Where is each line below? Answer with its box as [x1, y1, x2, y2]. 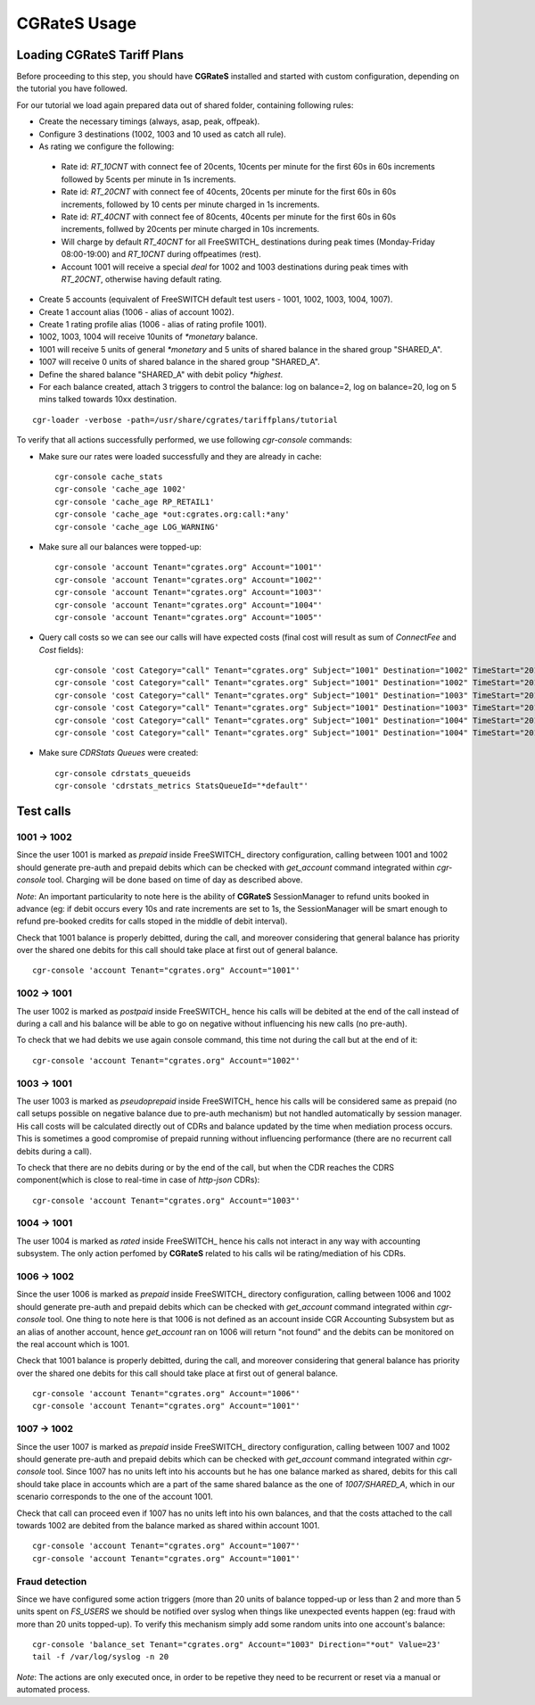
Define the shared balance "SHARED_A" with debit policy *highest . [38, 368, 284, 379]
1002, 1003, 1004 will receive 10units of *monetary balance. [38, 331, 259, 343]
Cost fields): [38, 644, 84, 655]
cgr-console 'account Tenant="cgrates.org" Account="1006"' [32, 1388, 300, 1399]
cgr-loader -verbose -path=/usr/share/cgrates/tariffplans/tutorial [32, 415, 338, 425]
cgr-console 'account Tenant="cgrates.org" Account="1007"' [32, 1541, 300, 1552]
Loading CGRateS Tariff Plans [16, 47, 185, 62]
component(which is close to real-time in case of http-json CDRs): [16, 1174, 260, 1186]
